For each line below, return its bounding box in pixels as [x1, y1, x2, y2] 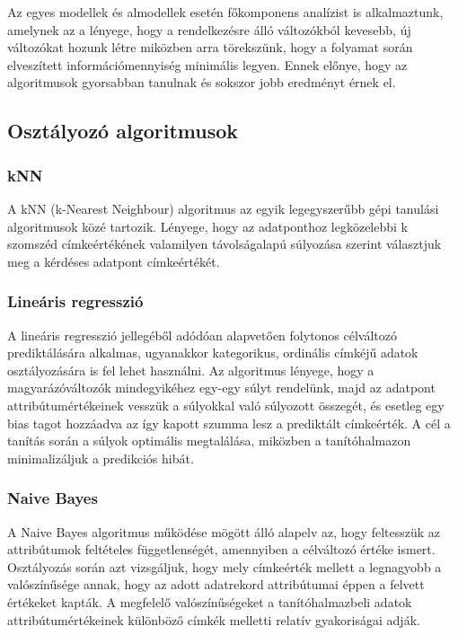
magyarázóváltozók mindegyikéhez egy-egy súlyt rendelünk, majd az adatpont [7, 378, 436, 397]
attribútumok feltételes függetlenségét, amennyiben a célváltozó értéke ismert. [7, 540, 436, 559]
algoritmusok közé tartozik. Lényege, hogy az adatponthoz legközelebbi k [7, 216, 408, 235]
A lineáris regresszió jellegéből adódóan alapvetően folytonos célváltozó [7, 325, 398, 344]
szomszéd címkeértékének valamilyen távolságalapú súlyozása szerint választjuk [7, 234, 442, 253]
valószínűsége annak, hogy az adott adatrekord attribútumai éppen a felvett [7, 575, 425, 594]
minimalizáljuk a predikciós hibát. [7, 448, 194, 467]
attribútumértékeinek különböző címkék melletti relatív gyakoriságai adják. [7, 610, 420, 629]
